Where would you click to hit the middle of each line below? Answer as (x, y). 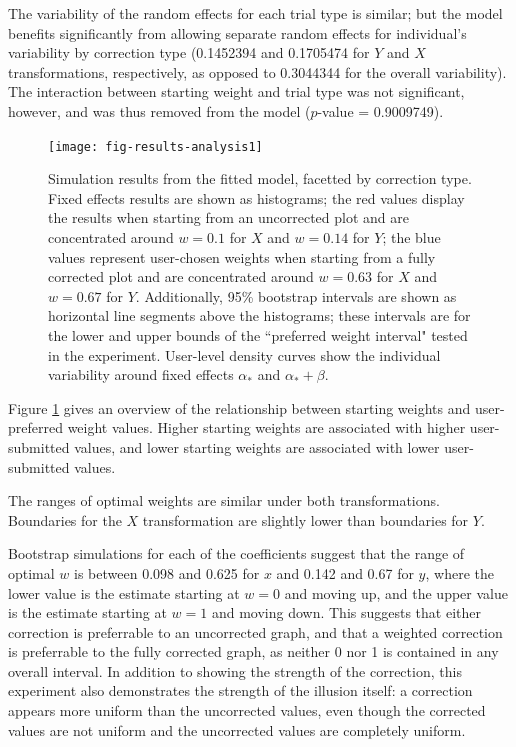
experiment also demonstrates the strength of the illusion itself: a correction (240, 690)
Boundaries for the (65, 519)
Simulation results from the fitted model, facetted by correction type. (260, 178)
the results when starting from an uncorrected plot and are (228, 217)
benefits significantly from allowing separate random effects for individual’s (237, 32)
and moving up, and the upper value (396, 592)
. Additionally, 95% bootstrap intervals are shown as (296, 295)
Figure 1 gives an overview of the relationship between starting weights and (239, 407)
